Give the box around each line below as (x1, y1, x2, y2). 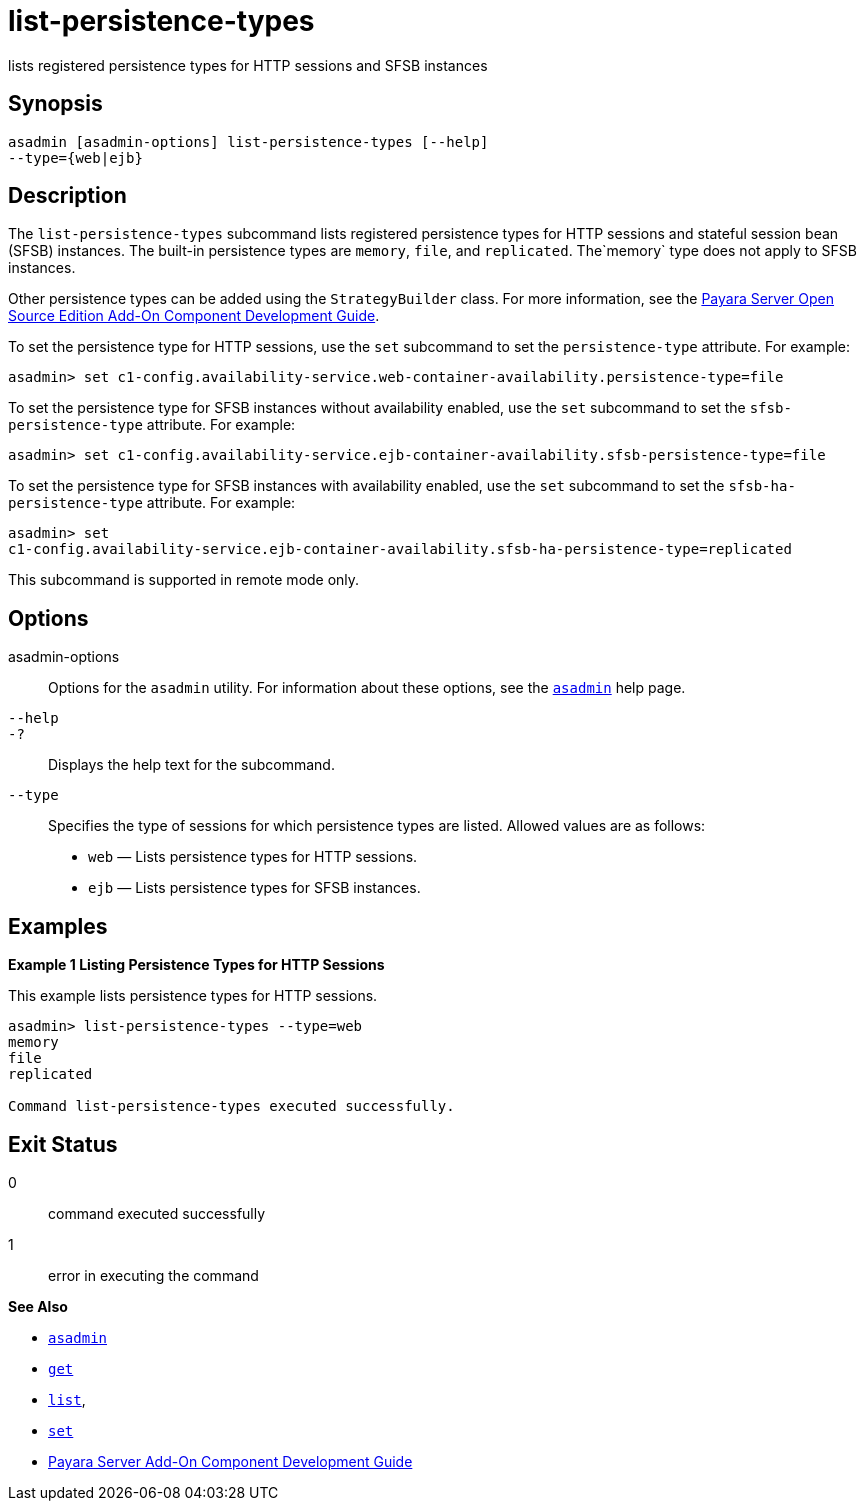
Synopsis (8, 91, 103, 117)
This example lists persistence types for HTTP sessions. (8, 987, 378, 1005)
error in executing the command (48, 1266, 259, 1284)
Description (8, 183, 127, 209)
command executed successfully (48, 1204, 266, 1222)
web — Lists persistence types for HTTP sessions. (88, 848, 418, 866)
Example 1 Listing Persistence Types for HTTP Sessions (8, 956, 385, 974)
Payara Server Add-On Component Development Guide (48, 1452, 413, 1470)
